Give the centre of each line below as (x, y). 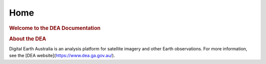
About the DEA (28, 39)
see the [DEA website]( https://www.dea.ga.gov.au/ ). (62, 56)
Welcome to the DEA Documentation (55, 28)
